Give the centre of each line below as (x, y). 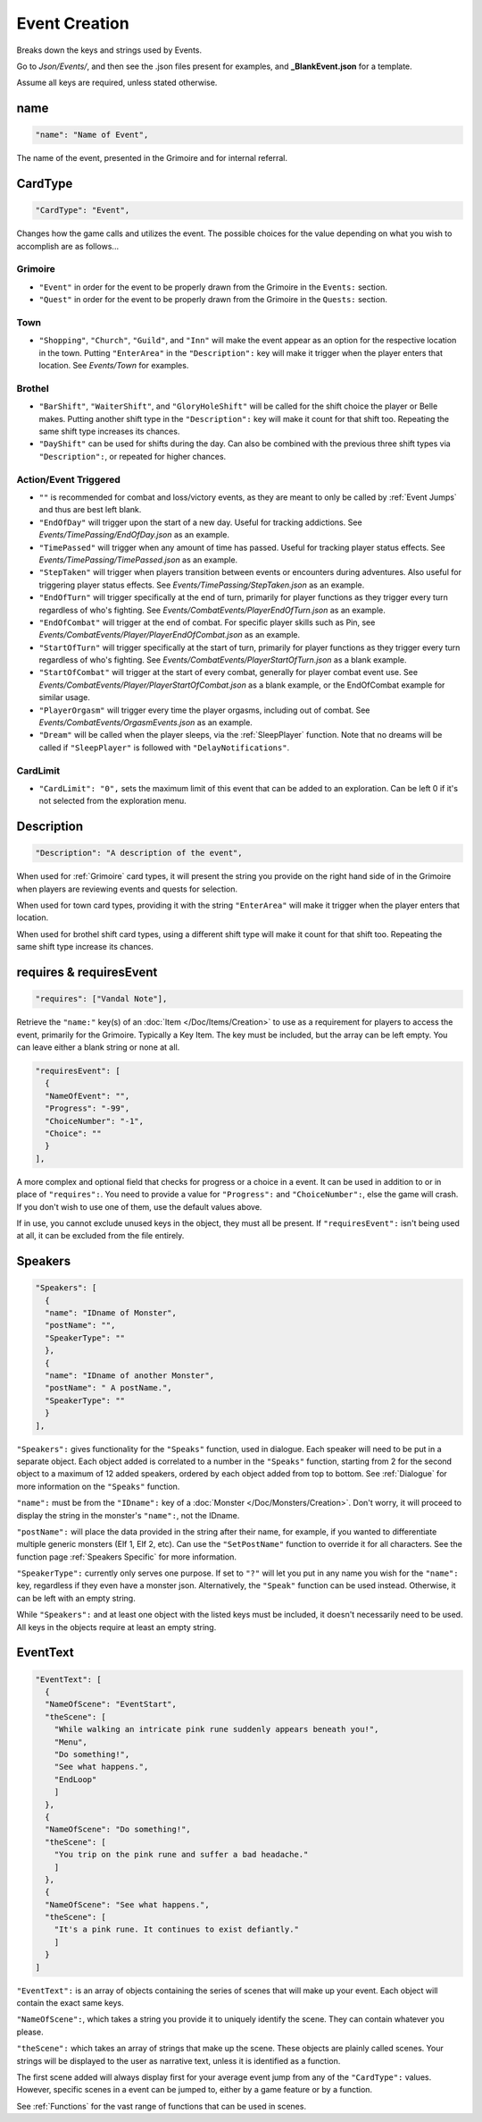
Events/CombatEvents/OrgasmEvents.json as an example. (146, 723)
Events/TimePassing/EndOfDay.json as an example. (134, 535)
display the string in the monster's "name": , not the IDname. (128, 1515)
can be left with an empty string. (76, 1598)
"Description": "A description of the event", (139, 853)
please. (30, 2032)
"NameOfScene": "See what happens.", (127, 1904)
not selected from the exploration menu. (112, 801)
